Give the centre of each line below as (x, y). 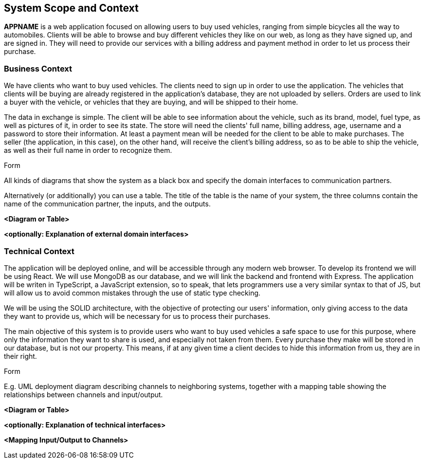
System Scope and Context (71, 8)
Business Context (38, 68)
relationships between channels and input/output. (83, 394)
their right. (20, 356)
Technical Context (39, 251)
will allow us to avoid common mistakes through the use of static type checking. (132, 293)
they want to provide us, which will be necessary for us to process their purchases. (137, 316)
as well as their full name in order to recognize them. (88, 150)
